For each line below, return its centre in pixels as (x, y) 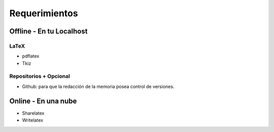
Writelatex (32, 120)
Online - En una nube (43, 101)
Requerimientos (44, 13)
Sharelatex (33, 113)
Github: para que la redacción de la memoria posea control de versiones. (98, 86)
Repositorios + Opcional (40, 76)
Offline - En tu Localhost (48, 31)
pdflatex (31, 56)
